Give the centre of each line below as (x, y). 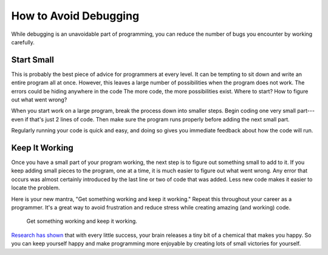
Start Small (32, 60)
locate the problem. (36, 188)
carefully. (23, 42)
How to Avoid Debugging (75, 16)
